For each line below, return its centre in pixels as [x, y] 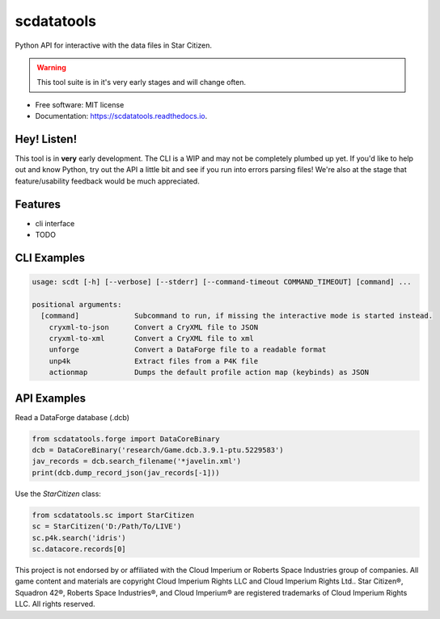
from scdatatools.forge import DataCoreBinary [126, 439]
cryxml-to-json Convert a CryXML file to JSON [154, 327]
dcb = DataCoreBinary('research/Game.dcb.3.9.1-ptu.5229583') [158, 450]
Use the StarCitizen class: [58, 494]
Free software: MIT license [80, 104]
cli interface [55, 223]
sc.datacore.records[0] [79, 549]
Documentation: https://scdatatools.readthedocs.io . [121, 116]
